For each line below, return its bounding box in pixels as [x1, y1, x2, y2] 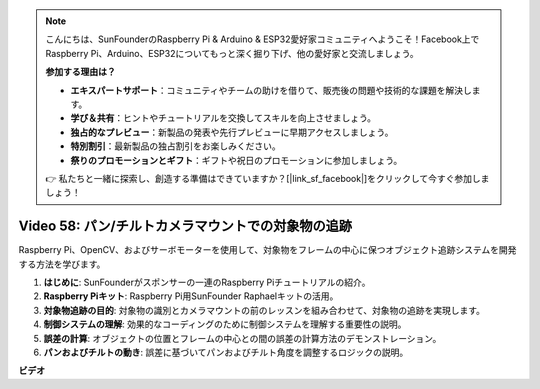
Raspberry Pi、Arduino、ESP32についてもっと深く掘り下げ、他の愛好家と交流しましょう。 [45, 47, 419, 59]
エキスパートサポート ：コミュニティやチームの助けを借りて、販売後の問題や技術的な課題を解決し [70, 84, 472, 96]
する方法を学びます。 [18, 258, 106, 270]
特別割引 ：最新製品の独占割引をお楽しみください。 [70, 140, 281, 152]
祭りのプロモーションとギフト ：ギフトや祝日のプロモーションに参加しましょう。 [70, 154, 403, 166]
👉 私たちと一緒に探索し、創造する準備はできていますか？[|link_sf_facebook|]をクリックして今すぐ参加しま [45, 172, 490, 184]
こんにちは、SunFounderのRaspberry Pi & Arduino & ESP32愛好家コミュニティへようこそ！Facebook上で [45, 33, 480, 45]
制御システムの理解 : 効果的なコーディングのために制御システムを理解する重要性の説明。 [43, 318, 407, 330]
